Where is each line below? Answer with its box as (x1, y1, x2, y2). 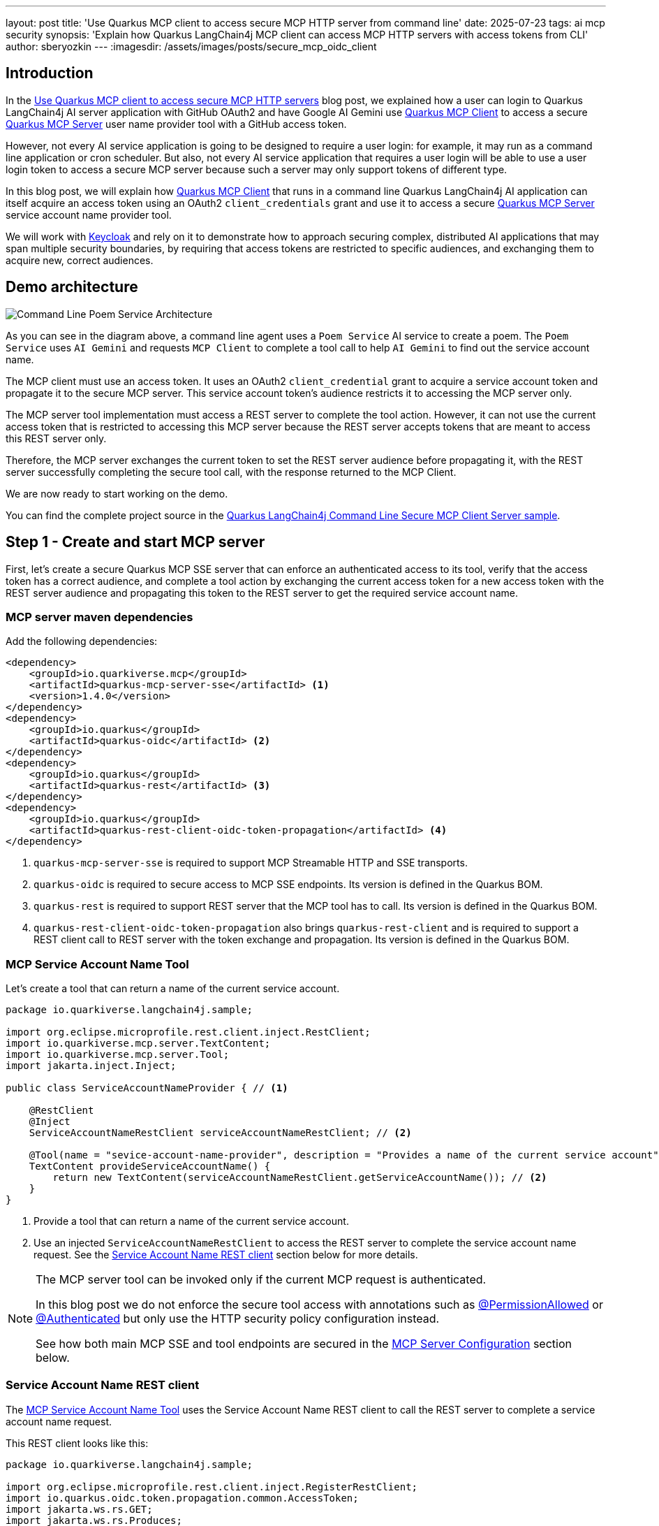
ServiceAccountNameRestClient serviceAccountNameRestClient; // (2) (29, 1127, 412, 1139)
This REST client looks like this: (6, 1437, 149, 1449)
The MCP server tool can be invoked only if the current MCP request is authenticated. (36, 1272, 487, 1287)
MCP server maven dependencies (6, 609, 193, 624)
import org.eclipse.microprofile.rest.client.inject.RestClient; (6, 1026, 371, 1038)
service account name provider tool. (6, 208, 172, 221)
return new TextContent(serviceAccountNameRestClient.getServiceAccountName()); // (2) (52, 1172, 547, 1184)
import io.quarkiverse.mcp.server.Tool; (6, 1049, 230, 1061)
